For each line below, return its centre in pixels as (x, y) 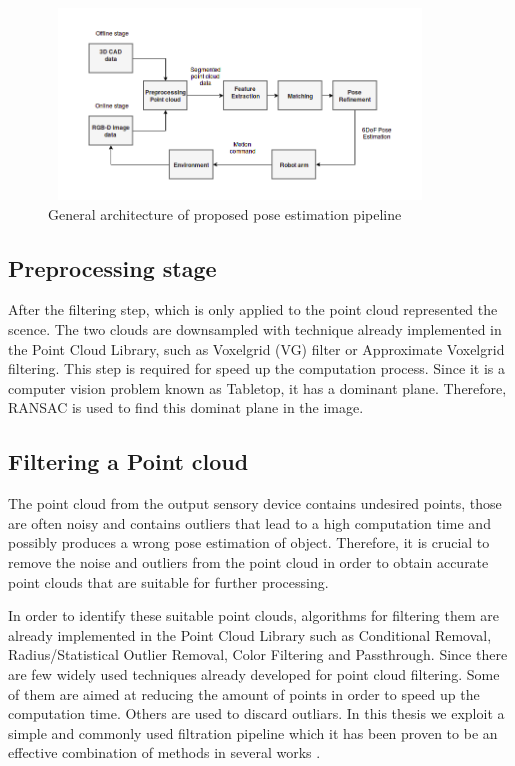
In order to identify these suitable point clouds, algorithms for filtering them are (253, 615)
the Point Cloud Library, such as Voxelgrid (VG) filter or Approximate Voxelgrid (256, 348)
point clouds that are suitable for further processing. (168, 581)
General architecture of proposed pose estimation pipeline (225, 213)
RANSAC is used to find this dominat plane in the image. (186, 407)
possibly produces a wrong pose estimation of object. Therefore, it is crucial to (249, 542)
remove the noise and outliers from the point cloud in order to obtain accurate (248, 561)
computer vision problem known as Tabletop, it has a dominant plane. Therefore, (257, 387)
